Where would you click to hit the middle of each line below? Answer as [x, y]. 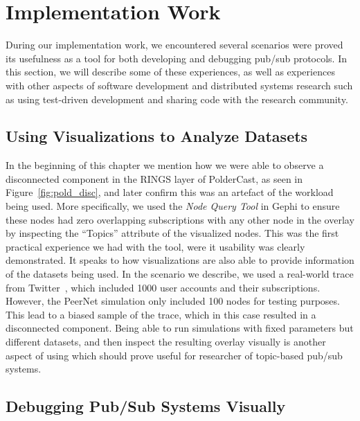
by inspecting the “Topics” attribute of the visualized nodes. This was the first [172, 233]
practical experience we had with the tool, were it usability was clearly [155, 246]
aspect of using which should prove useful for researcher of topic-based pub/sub [174, 355]
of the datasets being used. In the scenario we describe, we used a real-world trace [180, 274]
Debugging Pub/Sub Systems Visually [146, 406]
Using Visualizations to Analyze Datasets [157, 136]
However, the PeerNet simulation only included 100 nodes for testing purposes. [173, 301]
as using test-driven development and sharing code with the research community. [177, 99]
